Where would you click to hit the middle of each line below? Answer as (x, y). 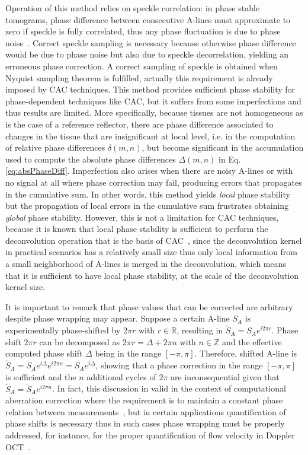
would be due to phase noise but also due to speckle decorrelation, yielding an (147, 54)
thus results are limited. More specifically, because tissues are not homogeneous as (154, 112)
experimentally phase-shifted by (63, 330)
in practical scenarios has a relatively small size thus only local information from (151, 252)
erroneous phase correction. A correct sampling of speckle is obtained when (142, 66)
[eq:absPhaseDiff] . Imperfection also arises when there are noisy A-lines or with (149, 171)
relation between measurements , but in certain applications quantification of (146, 411)
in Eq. (230, 159)
